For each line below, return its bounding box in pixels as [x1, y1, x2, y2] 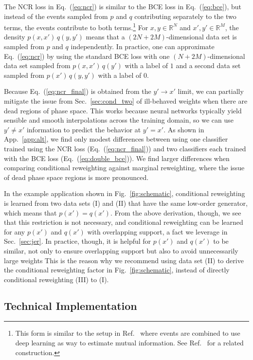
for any [4, 226, 25, 236]
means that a [86, 32, 125, 42]
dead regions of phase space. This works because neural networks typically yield [4, 105, 242, 115]
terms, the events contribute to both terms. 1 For [4, 21, 148, 32]
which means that [4, 207, 57, 217]
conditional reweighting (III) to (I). [4, 274, 109, 284]
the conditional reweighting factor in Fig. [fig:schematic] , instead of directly [4, 265, 230, 275]
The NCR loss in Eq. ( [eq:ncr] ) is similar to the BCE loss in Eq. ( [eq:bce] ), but [4, 1, 242, 11]
